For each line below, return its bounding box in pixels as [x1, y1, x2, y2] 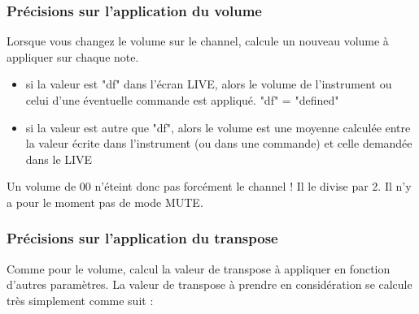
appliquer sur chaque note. [7, 48, 139, 65]
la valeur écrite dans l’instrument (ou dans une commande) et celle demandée [25, 135, 412, 152]
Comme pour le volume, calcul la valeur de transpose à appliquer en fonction [7, 260, 391, 277]
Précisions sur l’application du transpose [7, 228, 278, 248]
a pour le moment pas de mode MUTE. [7, 193, 203, 210]
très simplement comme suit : [7, 291, 154, 308]
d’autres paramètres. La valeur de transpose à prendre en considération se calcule [7, 276, 412, 293]
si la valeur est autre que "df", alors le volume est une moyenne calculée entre [25, 118, 411, 135]
